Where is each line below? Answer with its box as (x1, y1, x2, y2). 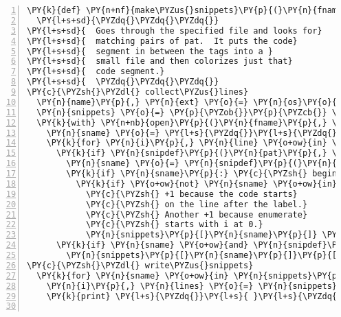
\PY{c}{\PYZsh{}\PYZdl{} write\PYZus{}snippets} (27, 260, 254, 270)
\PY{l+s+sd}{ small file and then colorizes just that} (27, 56, 293, 67)
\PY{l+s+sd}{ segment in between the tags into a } (27, 46, 273, 56)
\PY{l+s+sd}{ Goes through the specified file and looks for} (27, 25, 322, 36)
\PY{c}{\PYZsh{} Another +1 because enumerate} (85, 209, 308, 220)
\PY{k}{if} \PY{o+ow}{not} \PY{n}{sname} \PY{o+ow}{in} (76, 178, 338, 189)
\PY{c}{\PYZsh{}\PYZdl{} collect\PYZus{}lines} (27, 87, 249, 97)
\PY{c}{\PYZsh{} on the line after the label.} (85, 199, 308, 209)
